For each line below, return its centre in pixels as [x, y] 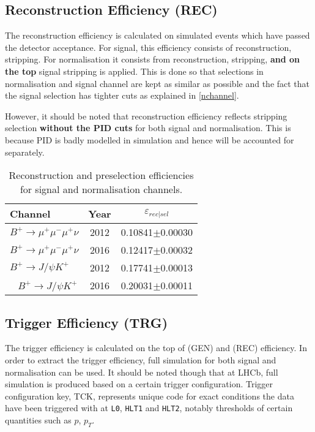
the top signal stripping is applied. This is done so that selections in [134, 71]
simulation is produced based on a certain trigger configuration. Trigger [139, 384]
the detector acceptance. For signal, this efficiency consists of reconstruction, [148, 47]
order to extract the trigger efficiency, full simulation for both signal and [141, 359]
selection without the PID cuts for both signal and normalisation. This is [148, 128]
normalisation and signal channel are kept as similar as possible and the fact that [157, 83]
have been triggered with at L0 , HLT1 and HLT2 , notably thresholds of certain [149, 408]
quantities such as [38, 419]
